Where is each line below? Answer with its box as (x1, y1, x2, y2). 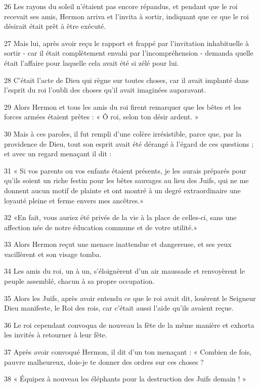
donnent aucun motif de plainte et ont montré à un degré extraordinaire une (4, 185, 241, 195)
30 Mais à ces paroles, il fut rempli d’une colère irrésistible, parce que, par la (4, 128, 242, 139)
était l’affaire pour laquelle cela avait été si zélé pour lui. (4, 57, 179, 68)
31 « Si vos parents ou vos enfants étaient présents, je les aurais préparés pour (4, 165, 246, 176)
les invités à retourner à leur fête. (4, 329, 107, 340)
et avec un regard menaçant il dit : (4, 148, 112, 159)
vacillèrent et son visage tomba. (4, 248, 102, 259)
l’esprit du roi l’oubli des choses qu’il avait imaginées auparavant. (4, 84, 206, 95)
